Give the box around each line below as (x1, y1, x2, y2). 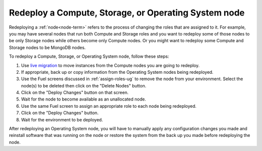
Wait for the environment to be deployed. (21, 117, 103, 122)
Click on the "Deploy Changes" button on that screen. (21, 90, 129, 96)
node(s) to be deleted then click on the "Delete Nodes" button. (21, 83, 147, 88)
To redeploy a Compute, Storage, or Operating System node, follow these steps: (9, 53, 169, 59)
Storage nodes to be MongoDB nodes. (9, 44, 86, 50)
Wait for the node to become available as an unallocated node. (21, 96, 147, 102)
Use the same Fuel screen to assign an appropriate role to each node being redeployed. (21, 103, 196, 109)
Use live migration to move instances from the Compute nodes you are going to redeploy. (21, 62, 200, 68)
